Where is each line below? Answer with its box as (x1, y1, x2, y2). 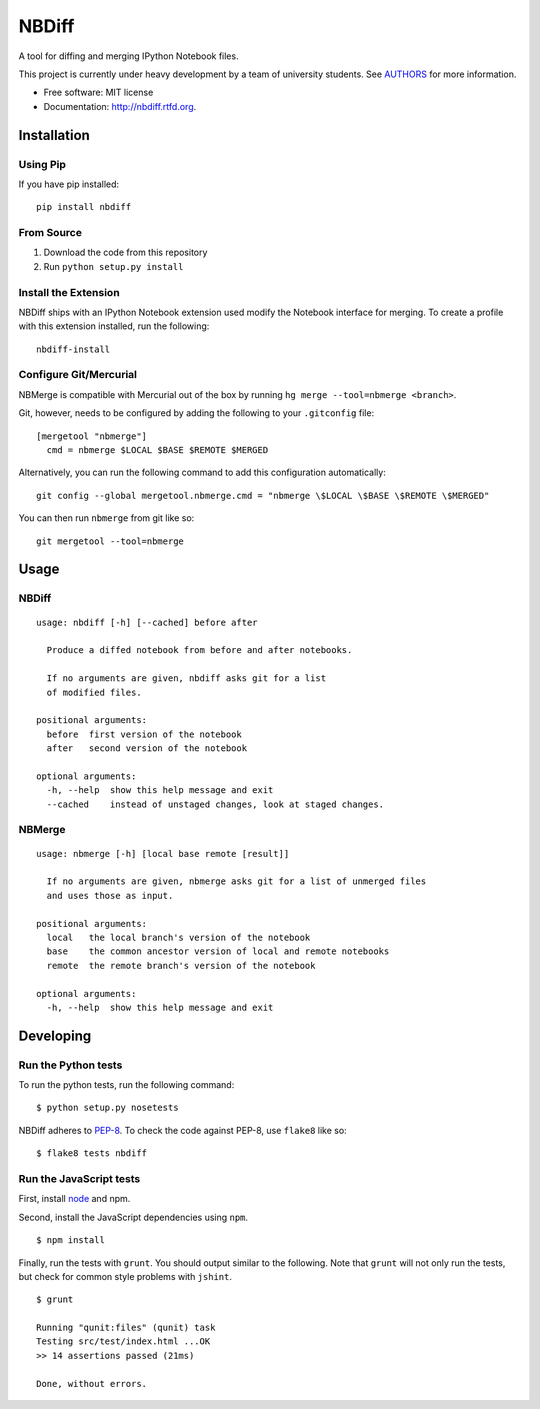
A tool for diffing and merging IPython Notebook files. (18, 50, 239, 62)
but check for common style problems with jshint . (18, 1270, 232, 1282)
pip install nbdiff (36, 201, 132, 213)
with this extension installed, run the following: (18, 320, 210, 332)
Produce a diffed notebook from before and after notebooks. (46, 645, 353, 656)
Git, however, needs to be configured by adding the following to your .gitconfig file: (18, 407, 375, 419)
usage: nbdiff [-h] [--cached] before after (36, 616, 259, 628)
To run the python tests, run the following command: (18, 1079, 235, 1091)
